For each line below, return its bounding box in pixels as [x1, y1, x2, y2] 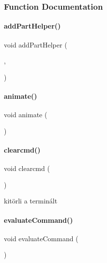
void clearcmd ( [4, 163, 50, 173]
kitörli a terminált [4, 196, 58, 206]
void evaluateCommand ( [4, 233, 78, 243]
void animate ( [4, 109, 47, 120]
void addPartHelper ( [4, 39, 67, 49]
